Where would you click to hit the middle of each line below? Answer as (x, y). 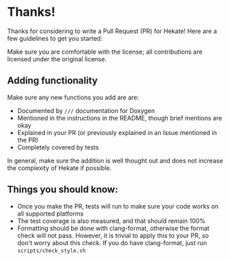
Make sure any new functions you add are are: (73, 97)
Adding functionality (52, 81)
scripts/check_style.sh (51, 251)
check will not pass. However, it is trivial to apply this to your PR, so (113, 236)
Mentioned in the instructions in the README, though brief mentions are (119, 118)
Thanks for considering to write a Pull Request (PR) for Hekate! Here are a (112, 31)
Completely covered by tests (58, 147)
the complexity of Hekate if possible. (59, 168)
